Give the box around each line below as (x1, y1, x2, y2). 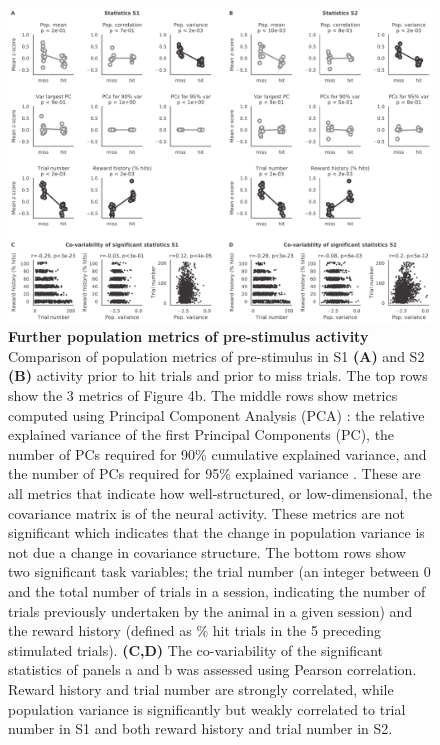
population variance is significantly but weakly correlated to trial (8, 698, 406, 719)
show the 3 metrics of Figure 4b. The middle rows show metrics (8, 385, 398, 406)
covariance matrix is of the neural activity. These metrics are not (8, 502, 406, 523)
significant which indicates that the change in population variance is (8, 522, 425, 543)
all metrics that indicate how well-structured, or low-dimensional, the (8, 483, 432, 504)
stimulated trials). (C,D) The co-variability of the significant (8, 639, 383, 660)
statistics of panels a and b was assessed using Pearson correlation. (8, 659, 417, 680)
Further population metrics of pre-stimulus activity (8, 326, 369, 347)
